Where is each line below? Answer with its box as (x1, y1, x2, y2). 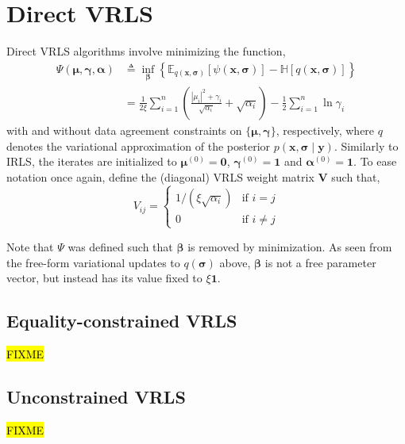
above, (219, 254, 251, 270)
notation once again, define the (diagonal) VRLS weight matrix (6, 168, 314, 185)
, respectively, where (276, 122, 375, 138)
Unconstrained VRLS (6, 384, 186, 408)
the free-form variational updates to (6, 254, 180, 270)
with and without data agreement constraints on (6, 122, 242, 138)
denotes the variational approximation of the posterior (6, 137, 271, 154)
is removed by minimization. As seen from (187, 238, 392, 255)
